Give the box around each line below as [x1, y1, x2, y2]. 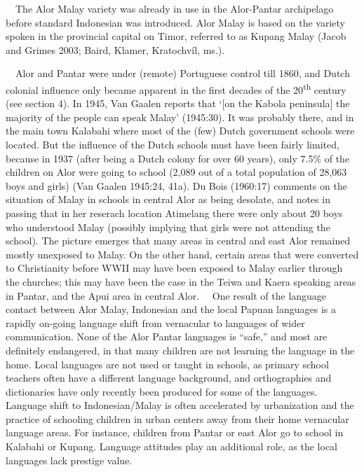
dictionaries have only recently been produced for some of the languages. [6, 384, 318, 398]
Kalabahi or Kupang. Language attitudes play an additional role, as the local [6, 439, 337, 454]
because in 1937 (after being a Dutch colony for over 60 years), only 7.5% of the [6, 151, 350, 165]
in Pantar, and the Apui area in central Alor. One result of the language [6, 288, 327, 303]
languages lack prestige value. [6, 452, 133, 467]
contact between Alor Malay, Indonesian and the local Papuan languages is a [6, 302, 337, 317]
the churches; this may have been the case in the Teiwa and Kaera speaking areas [6, 274, 356, 289]
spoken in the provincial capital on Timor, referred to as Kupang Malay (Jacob [6, 29, 346, 43]
